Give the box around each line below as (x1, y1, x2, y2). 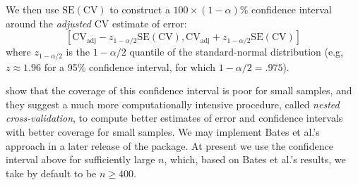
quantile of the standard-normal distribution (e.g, (129, 44, 343, 59)
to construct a (109, 2, 170, 16)
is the (66, 44, 90, 59)
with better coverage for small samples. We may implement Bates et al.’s (6, 125, 320, 139)
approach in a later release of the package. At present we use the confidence (6, 138, 333, 153)
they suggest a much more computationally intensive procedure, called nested (6, 96, 340, 111)
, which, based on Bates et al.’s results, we (164, 152, 346, 167)
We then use (6, 2, 59, 16)
